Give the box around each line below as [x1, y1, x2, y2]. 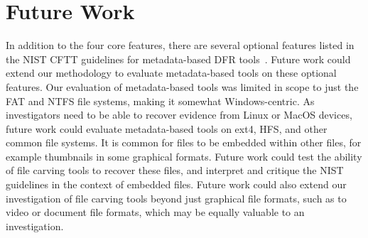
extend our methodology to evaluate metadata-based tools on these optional [6, 65, 337, 80]
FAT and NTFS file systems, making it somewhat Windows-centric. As [6, 93, 315, 108]
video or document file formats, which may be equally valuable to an [6, 205, 305, 220]
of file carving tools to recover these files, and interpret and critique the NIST [6, 163, 344, 178]
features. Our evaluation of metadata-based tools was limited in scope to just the [6, 79, 359, 94]
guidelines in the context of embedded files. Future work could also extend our [6, 177, 347, 192]
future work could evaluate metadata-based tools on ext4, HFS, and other [6, 121, 328, 136]
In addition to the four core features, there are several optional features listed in [6, 38, 355, 53]
